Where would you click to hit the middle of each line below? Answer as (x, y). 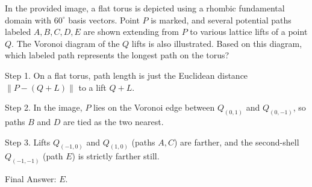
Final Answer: (31, 179)
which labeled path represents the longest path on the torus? (117, 55)
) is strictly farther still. (116, 156)
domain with (28, 20)
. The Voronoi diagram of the (66, 43)
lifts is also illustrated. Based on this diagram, (217, 43)
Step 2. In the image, (44, 107)
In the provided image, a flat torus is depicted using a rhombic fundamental (145, 8)
